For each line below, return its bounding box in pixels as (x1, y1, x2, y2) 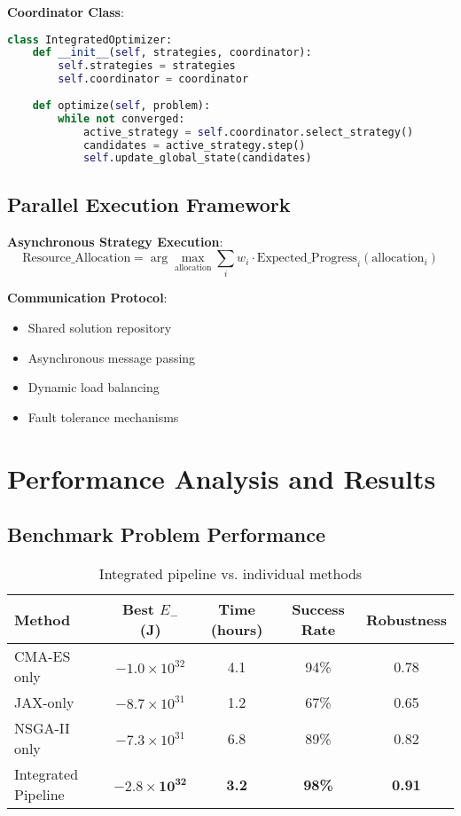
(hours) (210, 619, 263, 640)
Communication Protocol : (7, 288, 168, 307)
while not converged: (58, 112, 185, 125)
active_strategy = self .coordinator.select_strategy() (82, 125, 414, 138)
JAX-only (14, 692, 74, 713)
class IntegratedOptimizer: (7, 33, 173, 46)
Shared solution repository (27, 318, 172, 337)
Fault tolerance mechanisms (27, 407, 179, 426)
